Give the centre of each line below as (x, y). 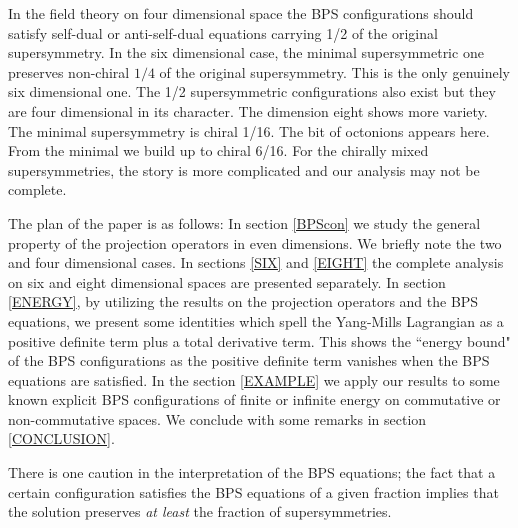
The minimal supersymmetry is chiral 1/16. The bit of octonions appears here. (249, 130)
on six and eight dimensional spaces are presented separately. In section (227, 281)
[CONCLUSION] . (61, 438)
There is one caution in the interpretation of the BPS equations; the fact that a (252, 472)
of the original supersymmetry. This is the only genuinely (334, 71)
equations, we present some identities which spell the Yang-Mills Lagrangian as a (256, 320)
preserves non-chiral (69, 71)
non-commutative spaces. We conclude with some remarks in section (217, 418)
